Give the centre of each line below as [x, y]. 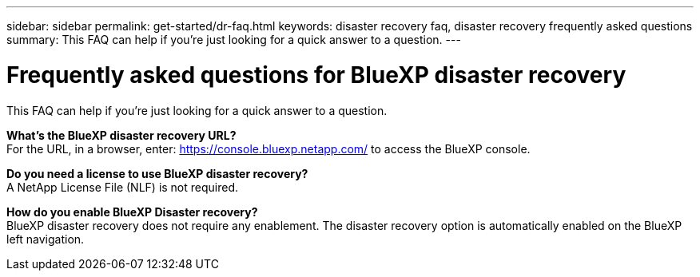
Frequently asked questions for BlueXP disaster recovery [316, 75]
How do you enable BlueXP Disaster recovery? [132, 212]
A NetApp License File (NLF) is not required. [123, 187]
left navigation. [46, 239]
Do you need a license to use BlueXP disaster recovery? [157, 173]
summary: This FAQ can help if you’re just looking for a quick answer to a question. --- [234, 40]
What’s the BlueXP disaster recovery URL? [121, 135]
